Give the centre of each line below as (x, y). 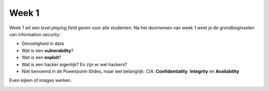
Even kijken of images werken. (41, 80)
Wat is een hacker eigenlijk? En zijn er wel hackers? (74, 64)
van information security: (35, 34)
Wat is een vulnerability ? (48, 50)
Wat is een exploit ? (42, 57)
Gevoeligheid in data (43, 44)
